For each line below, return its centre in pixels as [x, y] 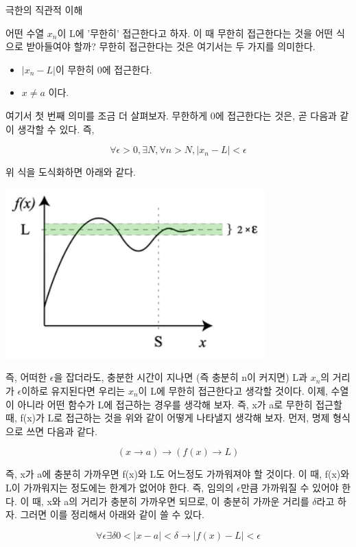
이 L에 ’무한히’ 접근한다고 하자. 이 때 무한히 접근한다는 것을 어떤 [195, 33]
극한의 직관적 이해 [44, 10]
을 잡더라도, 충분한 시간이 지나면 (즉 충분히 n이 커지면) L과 [180, 377]
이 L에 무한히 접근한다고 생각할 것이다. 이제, [233, 390]
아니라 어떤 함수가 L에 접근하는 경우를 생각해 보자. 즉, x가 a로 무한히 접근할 [180, 404]
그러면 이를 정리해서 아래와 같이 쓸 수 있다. [112, 514]
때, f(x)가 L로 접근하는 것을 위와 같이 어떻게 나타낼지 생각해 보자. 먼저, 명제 [168, 418]
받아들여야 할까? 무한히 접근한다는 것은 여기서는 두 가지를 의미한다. [171, 46]
